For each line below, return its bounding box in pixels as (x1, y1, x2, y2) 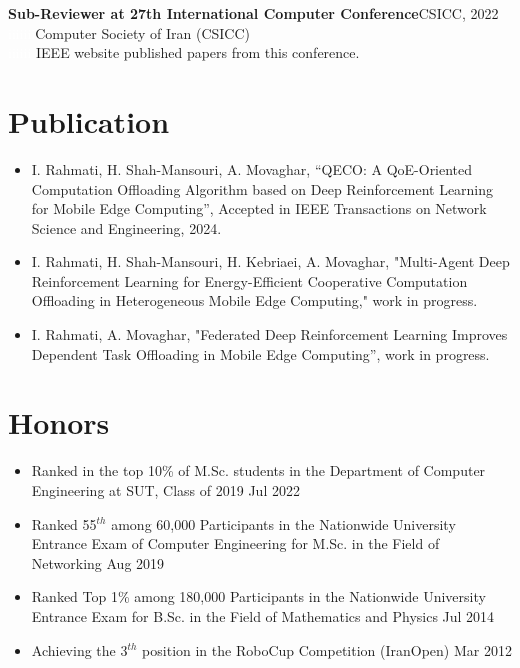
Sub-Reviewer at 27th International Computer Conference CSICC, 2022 (8, 3, 499, 23)
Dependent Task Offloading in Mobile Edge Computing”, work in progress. (31, 343, 490, 364)
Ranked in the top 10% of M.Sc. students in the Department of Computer (31, 460, 486, 481)
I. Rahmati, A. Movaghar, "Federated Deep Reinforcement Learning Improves (31, 324, 508, 345)
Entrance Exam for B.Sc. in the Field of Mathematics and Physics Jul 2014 (31, 605, 495, 626)
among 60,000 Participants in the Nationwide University (111, 513, 456, 534)
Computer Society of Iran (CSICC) (35, 22, 250, 43)
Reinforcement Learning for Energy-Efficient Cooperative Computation (31, 270, 468, 291)
